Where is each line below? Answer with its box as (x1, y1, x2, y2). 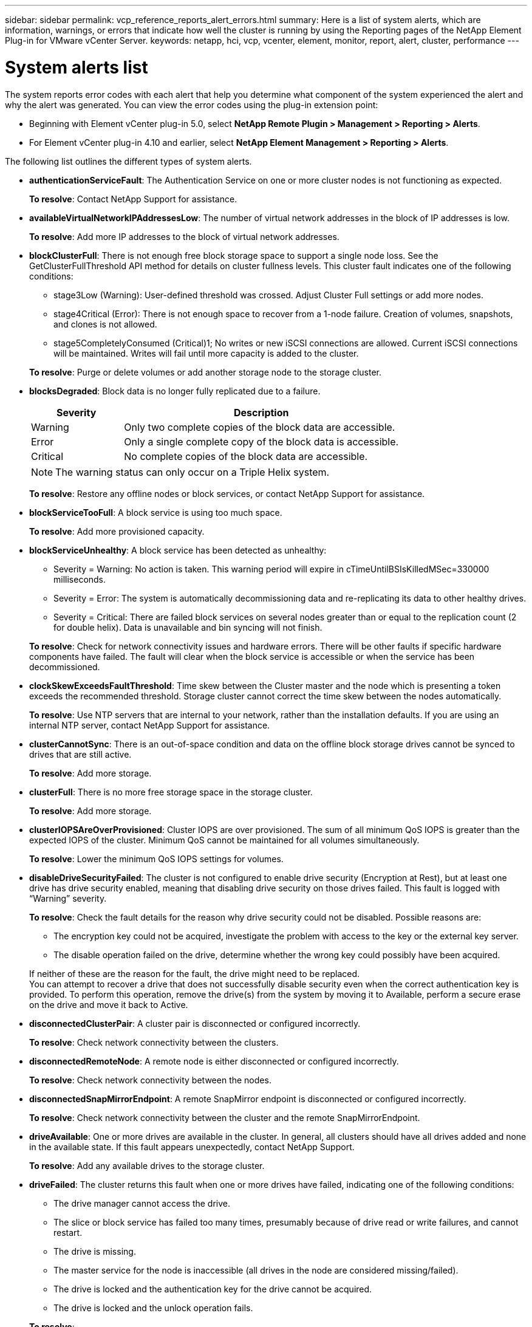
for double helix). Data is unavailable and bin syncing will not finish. (53, 622, 322, 633)
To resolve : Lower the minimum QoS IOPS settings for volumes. (29, 853, 284, 864)
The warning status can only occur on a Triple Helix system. (55, 465, 330, 478)
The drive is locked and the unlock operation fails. (53, 1302, 253, 1313)
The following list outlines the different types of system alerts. (5, 156, 252, 166)
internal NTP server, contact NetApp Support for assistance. (29, 719, 270, 730)
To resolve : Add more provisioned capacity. (29, 526, 205, 537)
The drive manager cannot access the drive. (53, 1198, 230, 1209)
